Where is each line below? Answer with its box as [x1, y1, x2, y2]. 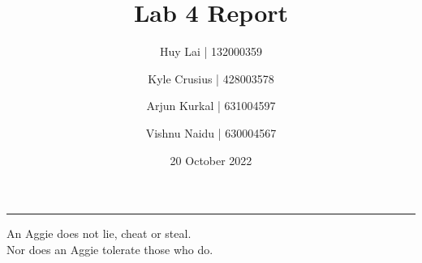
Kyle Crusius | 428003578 [148, 70, 274, 87]
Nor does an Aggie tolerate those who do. [6, 240, 213, 257]
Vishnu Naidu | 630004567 [145, 124, 277, 141]
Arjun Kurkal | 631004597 [146, 97, 276, 114]
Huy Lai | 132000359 [159, 43, 263, 60]
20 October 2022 [170, 151, 252, 168]
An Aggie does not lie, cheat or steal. [6, 225, 192, 242]
